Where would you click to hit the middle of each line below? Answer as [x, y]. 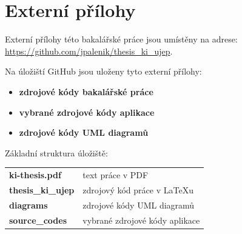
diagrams [29, 205]
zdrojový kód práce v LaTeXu [138, 189]
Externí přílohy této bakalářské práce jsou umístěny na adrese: [121, 39]
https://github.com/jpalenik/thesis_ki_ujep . [89, 51]
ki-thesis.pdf [35, 175]
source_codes [38, 220]
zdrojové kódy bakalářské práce [86, 91]
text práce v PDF [116, 175]
